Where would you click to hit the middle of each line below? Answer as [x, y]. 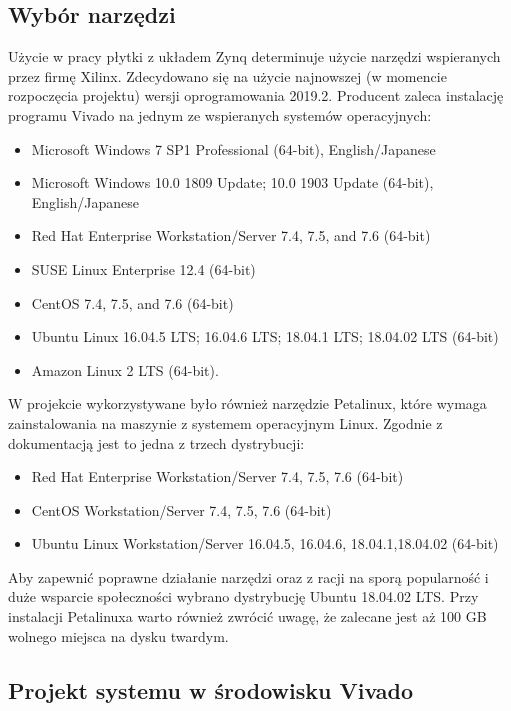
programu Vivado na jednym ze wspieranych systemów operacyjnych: [220, 114]
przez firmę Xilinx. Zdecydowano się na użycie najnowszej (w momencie [227, 75]
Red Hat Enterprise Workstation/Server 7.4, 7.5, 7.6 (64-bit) [217, 476]
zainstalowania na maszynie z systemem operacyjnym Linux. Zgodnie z [225, 422]
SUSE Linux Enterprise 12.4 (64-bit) [143, 268]
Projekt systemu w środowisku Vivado [211, 689]
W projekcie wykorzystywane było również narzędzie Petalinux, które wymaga [247, 403]
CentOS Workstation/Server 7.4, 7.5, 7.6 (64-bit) [181, 509]
